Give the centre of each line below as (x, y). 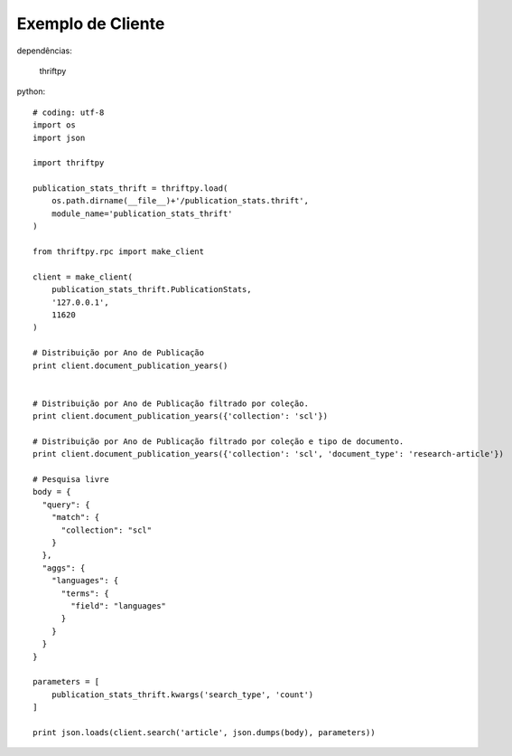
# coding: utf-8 (69, 112)
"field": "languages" (119, 605)
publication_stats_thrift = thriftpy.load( (130, 189)
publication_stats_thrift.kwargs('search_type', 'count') (182, 695)
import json (59, 137)
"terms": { (85, 593)
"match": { (75, 517)
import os (54, 125)
